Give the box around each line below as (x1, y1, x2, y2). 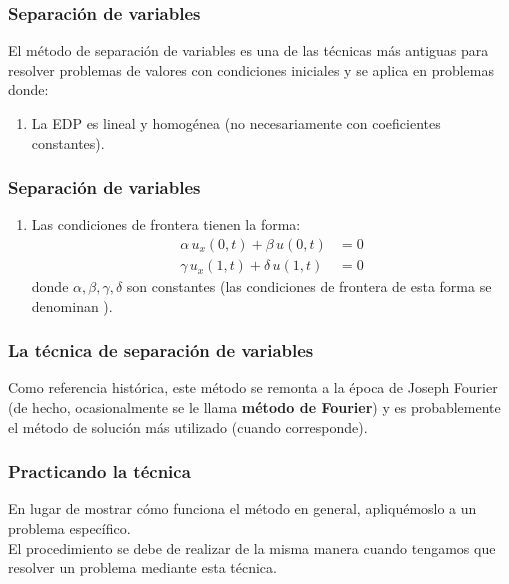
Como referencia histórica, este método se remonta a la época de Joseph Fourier (8, 377, 498, 398)
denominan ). (31, 295, 113, 316)
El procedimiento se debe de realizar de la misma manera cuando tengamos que (8, 537, 496, 558)
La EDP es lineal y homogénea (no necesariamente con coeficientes (31, 113, 441, 133)
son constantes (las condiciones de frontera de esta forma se (126, 276, 492, 297)
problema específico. (8, 518, 131, 539)
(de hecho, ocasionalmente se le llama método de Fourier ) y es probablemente (8, 397, 501, 418)
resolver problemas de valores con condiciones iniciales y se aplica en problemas (8, 59, 495, 80)
